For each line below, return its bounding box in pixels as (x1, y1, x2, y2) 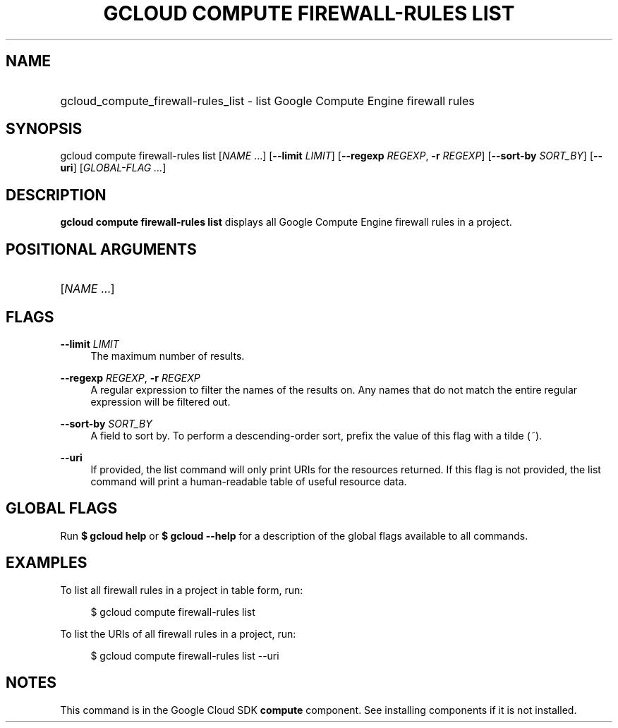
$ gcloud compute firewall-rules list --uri (90, 649, 279, 662)
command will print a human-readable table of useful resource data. (90, 475, 407, 487)
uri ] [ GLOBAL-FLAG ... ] (60, 162, 166, 174)
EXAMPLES (6, 554, 87, 572)
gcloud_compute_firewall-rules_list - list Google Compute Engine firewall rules (60, 93, 475, 108)
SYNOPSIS (6, 120, 83, 138)
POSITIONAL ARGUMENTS (6, 240, 197, 258)
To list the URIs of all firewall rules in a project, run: (60, 627, 296, 640)
